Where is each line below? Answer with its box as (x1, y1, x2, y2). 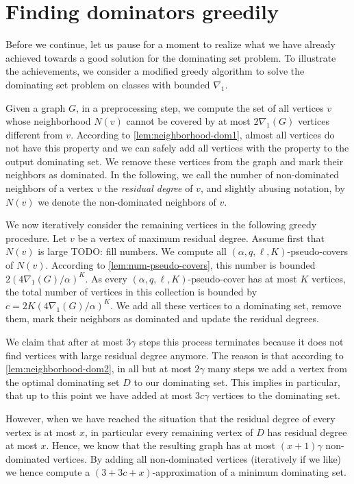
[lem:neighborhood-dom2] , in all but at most (5, 361, 192, 376)
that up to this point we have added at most (5, 388, 192, 402)
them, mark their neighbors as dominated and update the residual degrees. (5, 311, 319, 326)
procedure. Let (5, 230, 67, 245)
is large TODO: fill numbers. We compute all (38, 244, 227, 258)
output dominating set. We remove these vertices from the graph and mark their (5, 154, 344, 168)
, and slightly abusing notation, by (200, 181, 345, 195)
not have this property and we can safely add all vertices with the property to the (5, 141, 349, 155)
